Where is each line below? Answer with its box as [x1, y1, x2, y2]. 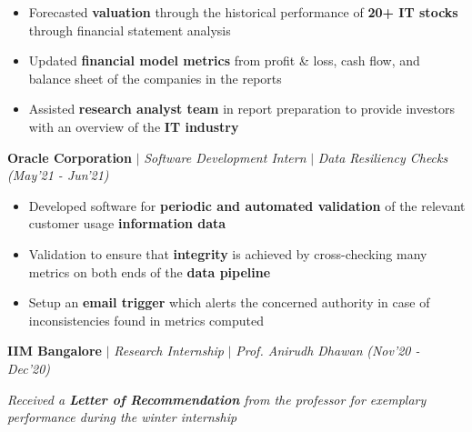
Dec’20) [7, 358, 51, 377]
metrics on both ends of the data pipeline [28, 262, 271, 281]
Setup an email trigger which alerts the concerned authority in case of [28, 293, 430, 312]
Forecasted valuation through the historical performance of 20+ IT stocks [28, 3, 458, 21]
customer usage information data [28, 214, 226, 233]
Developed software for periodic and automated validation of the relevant [28, 196, 466, 215]
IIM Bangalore [7, 341, 102, 360]
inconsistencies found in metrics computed [28, 310, 264, 329]
